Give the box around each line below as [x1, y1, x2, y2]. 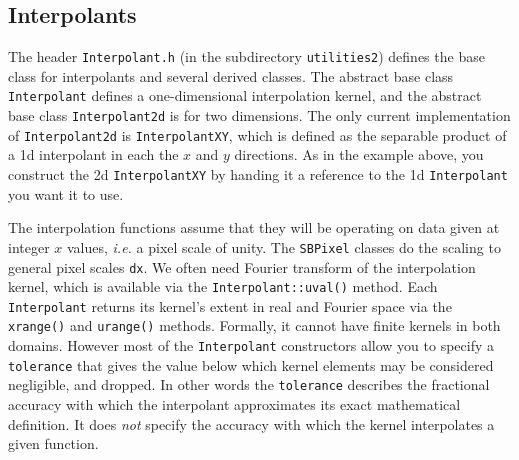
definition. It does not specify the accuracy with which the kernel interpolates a [8, 413, 495, 434]
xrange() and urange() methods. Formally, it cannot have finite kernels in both [8, 315, 501, 336]
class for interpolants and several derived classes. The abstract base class [8, 65, 454, 86]
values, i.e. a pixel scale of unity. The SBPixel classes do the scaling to [66, 236, 501, 257]
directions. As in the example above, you [234, 144, 484, 165]
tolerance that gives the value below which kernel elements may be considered [8, 354, 494, 375]
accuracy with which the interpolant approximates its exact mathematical [8, 394, 461, 415]
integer [8, 236, 50, 257]
